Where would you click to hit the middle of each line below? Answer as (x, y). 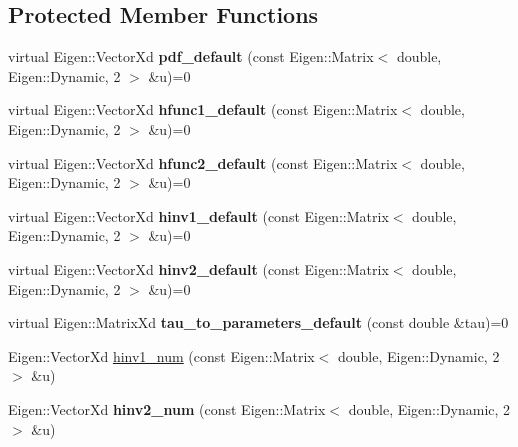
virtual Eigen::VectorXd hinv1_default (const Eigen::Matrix (198, 215)
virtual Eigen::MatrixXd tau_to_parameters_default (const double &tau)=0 (258, 322)
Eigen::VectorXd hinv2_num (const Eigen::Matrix (167, 408)
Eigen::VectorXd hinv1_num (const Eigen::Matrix (161, 355)
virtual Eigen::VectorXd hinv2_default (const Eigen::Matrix (198, 268)
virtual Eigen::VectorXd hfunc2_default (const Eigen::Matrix (203, 162)
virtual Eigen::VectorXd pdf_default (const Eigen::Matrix (191, 56)
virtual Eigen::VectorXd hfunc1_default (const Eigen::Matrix (203, 109)
